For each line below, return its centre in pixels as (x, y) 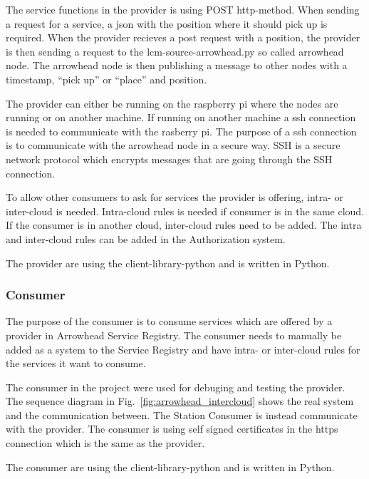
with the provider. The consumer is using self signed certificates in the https (172, 429)
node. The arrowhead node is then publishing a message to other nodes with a (177, 65)
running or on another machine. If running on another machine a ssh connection (181, 117)
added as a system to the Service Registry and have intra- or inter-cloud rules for (183, 349)
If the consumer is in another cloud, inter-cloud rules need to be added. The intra (184, 225)
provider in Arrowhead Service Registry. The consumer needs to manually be (174, 335)
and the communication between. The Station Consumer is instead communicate (182, 414)
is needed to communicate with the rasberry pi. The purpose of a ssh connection (181, 131)
